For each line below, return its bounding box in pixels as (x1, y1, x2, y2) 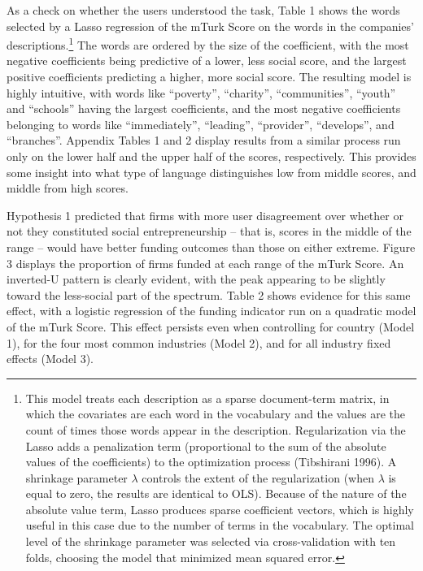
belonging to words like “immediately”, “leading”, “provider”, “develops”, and (7, 115, 395, 132)
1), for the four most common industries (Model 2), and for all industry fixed (7, 334, 391, 351)
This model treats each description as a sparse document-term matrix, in (25, 389, 390, 406)
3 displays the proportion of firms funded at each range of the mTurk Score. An (7, 254, 404, 271)
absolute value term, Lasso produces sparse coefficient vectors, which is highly (25, 500, 414, 517)
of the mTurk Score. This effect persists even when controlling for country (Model (7, 318, 415, 335)
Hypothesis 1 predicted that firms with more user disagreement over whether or (7, 206, 403, 223)
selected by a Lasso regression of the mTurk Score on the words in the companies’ (7, 17, 414, 34)
